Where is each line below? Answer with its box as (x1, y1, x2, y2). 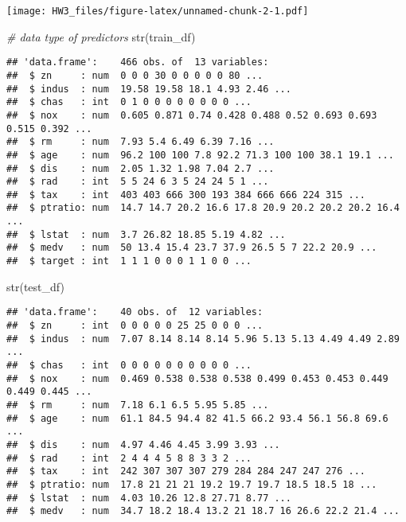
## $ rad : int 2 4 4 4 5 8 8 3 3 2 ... (6, 452, 252, 464)
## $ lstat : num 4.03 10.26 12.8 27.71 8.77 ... (6, 492, 291, 504)
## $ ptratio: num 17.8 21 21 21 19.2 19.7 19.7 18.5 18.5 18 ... (6, 478, 377, 490)
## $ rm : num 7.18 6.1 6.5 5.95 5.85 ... (6, 399, 269, 411)
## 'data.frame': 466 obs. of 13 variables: (6, 56, 269, 68)
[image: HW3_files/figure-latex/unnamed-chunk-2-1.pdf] (6, 6, 309, 17)
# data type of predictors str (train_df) (6, 28, 196, 45)
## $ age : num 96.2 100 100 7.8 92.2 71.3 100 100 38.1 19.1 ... (6, 149, 394, 161)
